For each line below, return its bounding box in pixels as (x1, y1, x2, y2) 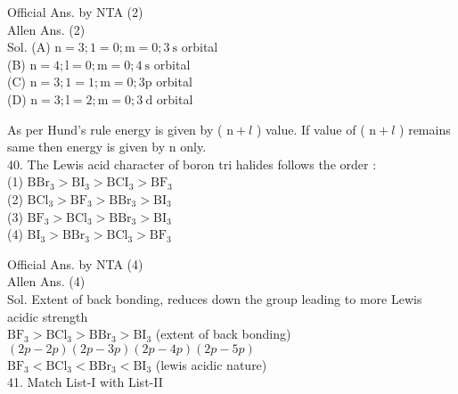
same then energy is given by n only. (7, 137, 207, 156)
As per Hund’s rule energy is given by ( (7, 119, 223, 138)
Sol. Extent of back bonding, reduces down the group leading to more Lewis (7, 289, 422, 308)
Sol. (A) (7, 37, 51, 56)
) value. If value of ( (256, 119, 365, 138)
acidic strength (7, 307, 88, 325)
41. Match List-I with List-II (7, 373, 163, 391)
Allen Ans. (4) (7, 272, 86, 291)
